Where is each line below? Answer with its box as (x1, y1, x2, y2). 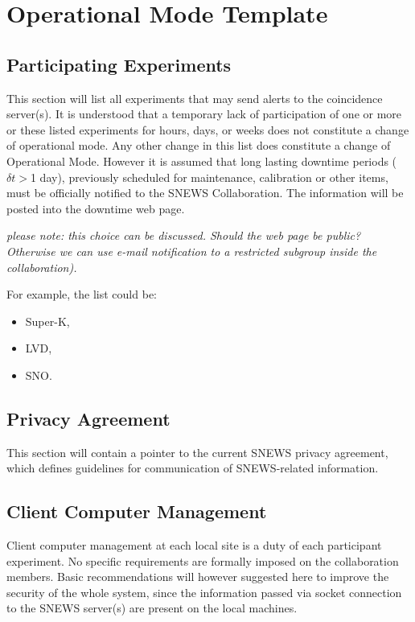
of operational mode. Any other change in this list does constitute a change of (6, 137, 391, 154)
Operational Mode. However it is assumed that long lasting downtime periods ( (6, 152, 397, 169)
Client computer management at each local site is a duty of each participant (6, 537, 382, 554)
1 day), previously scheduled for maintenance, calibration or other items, (30, 168, 388, 185)
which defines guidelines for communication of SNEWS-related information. (6, 459, 379, 476)
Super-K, (25, 312, 70, 329)
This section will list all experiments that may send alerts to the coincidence (6, 89, 383, 106)
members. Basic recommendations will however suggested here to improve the (6, 568, 389, 585)
